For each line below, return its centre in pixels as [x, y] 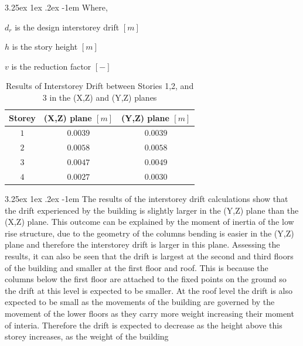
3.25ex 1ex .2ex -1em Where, [56, 7]
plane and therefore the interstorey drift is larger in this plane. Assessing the [142, 244]
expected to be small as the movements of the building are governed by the [140, 302]
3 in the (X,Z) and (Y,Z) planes [100, 97]
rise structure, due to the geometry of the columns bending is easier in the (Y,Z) [149, 233]
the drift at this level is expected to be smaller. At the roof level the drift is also [149, 290]
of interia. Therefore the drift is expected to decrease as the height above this [144, 325]
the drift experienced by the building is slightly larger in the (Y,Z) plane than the [152, 210]
